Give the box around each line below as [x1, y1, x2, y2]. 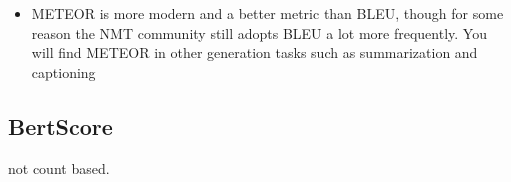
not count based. [8, 157, 110, 178]
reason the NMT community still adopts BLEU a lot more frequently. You [31, 22, 487, 43]
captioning [31, 61, 96, 82]
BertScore [8, 110, 113, 141]
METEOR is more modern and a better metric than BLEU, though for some [31, 3, 504, 23]
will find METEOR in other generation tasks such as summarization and [31, 42, 478, 63]
